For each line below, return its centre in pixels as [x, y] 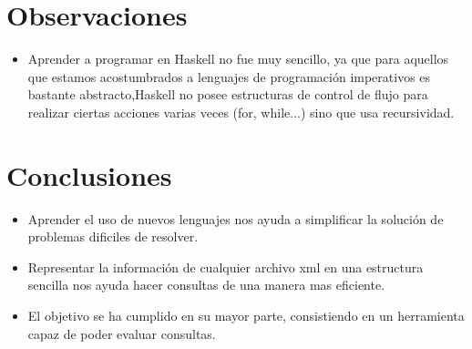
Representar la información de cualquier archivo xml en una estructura [226, 267]
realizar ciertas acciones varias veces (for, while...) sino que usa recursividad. [241, 112]
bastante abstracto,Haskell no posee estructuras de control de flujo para [228, 94]
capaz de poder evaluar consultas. [122, 333]
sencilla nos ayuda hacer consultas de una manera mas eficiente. [206, 285]
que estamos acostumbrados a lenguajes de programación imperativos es [229, 76]
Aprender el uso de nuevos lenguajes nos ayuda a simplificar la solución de [236, 218]
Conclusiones [89, 174]
